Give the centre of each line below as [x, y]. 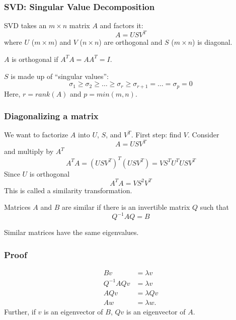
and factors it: [122, 25]
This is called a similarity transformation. [68, 190]
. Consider [204, 135]
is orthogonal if [35, 59]
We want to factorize [36, 135]
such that [214, 207]
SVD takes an [25, 25]
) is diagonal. [212, 42]
